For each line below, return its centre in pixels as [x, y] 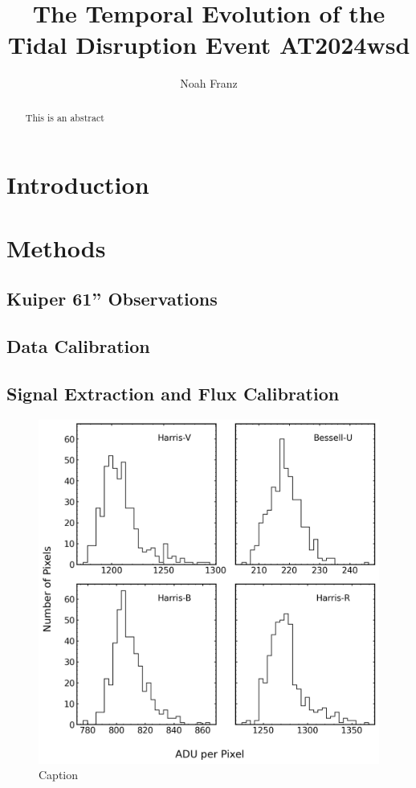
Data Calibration [78, 346]
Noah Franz [209, 83]
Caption [59, 775]
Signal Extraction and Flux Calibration [173, 393]
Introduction [78, 185]
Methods [56, 247]
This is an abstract [65, 117]
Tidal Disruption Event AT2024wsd [209, 45]
